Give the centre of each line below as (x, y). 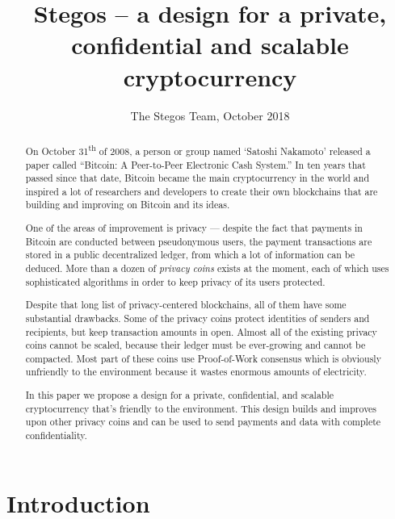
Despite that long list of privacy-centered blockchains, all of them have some (186, 305)
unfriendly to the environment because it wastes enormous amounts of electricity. (196, 372)
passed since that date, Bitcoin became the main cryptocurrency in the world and (197, 178)
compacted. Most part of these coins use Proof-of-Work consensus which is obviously (203, 358)
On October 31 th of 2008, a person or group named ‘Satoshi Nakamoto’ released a (198, 149)
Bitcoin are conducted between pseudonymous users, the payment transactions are (199, 241)
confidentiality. (56, 435)
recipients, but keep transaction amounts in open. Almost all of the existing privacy (201, 331)
